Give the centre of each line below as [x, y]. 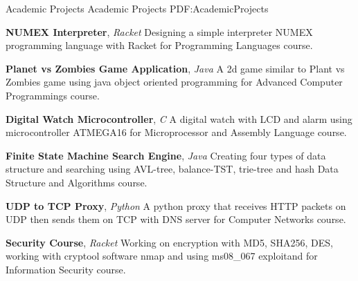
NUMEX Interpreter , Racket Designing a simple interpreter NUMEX [159, 31]
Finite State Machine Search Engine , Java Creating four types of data [166, 155]
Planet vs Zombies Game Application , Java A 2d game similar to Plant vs [175, 68]
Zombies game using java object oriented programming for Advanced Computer [174, 82]
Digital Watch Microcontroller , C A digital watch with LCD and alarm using [179, 118]
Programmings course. [53, 95]
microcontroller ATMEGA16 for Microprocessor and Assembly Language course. [176, 132]
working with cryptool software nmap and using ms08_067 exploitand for [162, 256]
